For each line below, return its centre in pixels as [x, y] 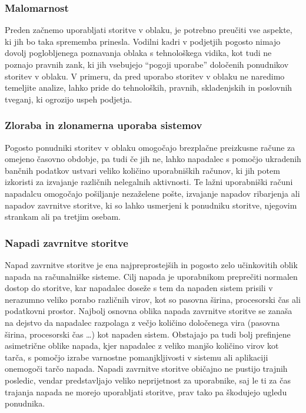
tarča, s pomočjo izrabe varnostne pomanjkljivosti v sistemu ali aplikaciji [137, 357]
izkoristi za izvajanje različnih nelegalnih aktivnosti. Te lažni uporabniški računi [149, 182]
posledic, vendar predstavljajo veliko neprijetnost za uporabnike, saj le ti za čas [148, 380]
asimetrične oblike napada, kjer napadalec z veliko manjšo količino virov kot [142, 346]
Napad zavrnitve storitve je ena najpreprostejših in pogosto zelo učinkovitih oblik [151, 264]
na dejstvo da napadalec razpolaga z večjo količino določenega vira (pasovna [142, 322]
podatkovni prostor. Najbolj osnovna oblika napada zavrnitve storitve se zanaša [149, 311]
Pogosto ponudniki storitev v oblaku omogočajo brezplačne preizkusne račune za [150, 147]
